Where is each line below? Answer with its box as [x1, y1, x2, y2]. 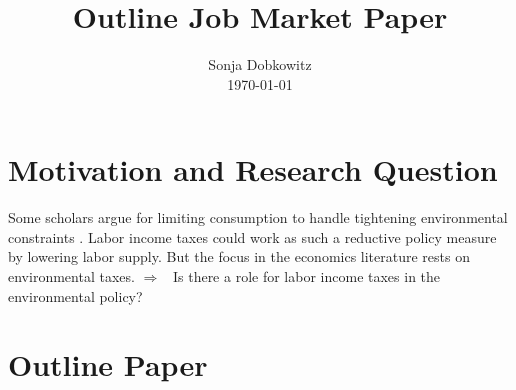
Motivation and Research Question [8, 149, 498, 190]
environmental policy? [8, 285, 143, 306]
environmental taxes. [8, 266, 135, 287]
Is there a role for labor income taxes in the [172, 266, 441, 287]
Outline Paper [8, 344, 208, 385]
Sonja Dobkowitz [208, 54, 312, 75]
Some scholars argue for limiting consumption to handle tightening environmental [8, 207, 508, 228]
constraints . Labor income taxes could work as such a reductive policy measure [8, 226, 497, 247]
